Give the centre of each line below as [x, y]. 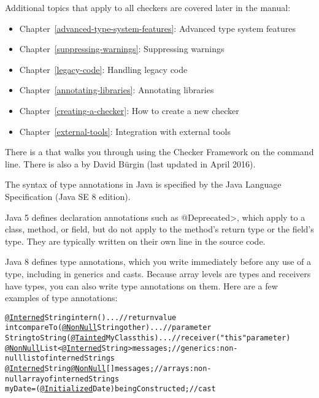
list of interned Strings [69, 358]
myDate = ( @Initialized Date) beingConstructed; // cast [110, 389]
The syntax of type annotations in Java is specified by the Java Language [143, 184]
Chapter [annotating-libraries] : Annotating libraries [117, 90]
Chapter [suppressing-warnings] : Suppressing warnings [122, 49]
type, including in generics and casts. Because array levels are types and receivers [158, 273]
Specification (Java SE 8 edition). [68, 196]
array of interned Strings [71, 379]
